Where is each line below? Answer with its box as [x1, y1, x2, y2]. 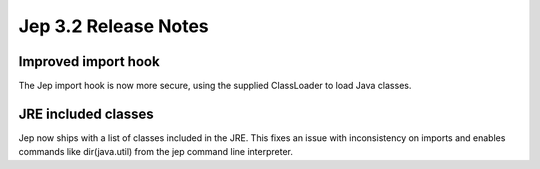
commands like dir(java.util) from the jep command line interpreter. [18, 146, 294, 158]
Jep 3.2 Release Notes [18, 15, 209, 37]
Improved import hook [18, 53, 160, 70]
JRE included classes [18, 105, 154, 122]
